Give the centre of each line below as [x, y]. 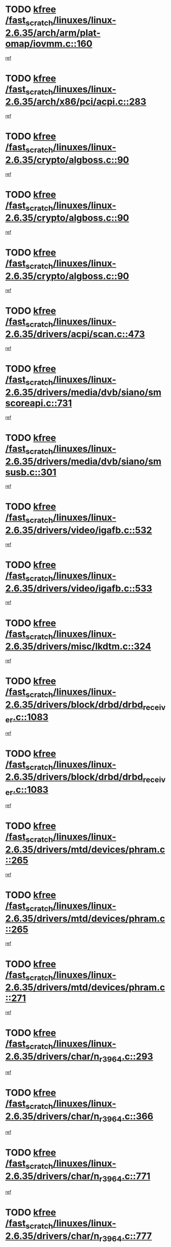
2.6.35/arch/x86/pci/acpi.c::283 [76, 102]
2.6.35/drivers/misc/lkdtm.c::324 [78, 647]
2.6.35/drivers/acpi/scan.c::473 [75, 334]
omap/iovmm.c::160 [49, 44]
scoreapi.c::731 [39, 403]
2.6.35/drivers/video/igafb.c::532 [79, 530]
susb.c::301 [31, 472]
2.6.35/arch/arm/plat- [53, 33]
